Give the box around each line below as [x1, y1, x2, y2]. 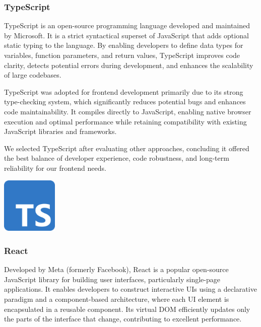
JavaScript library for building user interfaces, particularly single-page [4, 274, 220, 284]
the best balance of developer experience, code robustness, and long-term [4, 153, 229, 163]
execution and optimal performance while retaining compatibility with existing [4, 116, 247, 126]
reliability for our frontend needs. [4, 162, 106, 173]
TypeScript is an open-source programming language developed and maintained [4, 20, 250, 31]
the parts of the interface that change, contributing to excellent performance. [4, 313, 242, 324]
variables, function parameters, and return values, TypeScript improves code [4, 50, 240, 60]
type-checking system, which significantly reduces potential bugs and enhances [4, 96, 246, 107]
